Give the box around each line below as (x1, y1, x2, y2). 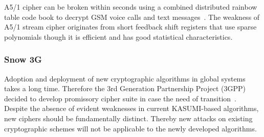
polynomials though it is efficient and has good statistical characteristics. (4, 31, 233, 42)
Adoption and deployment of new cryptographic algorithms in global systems (4, 73, 246, 84)
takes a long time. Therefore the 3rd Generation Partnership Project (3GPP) (4, 83, 246, 94)
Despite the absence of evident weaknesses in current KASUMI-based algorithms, (4, 103, 259, 114)
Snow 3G (4, 53, 42, 66)
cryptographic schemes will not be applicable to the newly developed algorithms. (4, 123, 257, 133)
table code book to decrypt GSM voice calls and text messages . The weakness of (4, 11, 260, 22)
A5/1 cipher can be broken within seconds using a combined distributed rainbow (4, 2, 257, 12)
